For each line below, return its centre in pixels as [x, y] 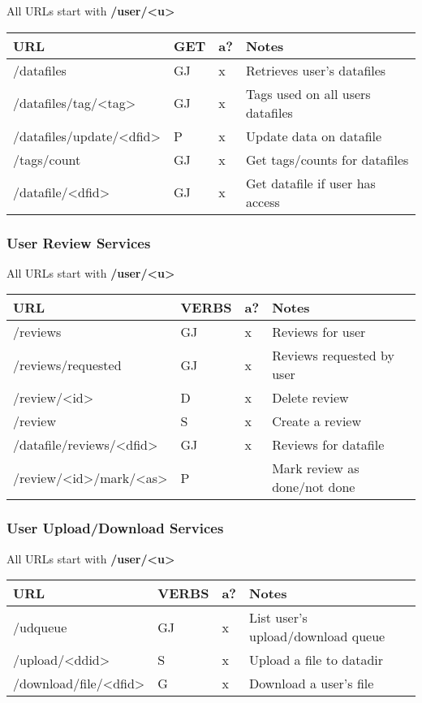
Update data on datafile [314, 136]
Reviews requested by [333, 356]
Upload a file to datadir [316, 660]
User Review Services [79, 242]
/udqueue [40, 627]
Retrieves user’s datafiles [316, 70]
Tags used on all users [308, 93]
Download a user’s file [312, 684]
